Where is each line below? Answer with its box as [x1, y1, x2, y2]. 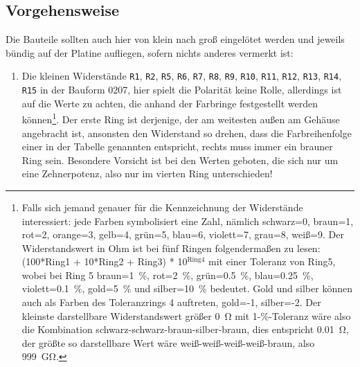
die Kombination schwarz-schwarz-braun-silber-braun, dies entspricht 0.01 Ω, [21, 322, 349, 337]
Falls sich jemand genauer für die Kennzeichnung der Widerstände [21, 199, 303, 214]
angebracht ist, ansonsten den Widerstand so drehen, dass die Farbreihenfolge [21, 125, 352, 140]
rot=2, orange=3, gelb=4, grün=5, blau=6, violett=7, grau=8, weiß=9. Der [21, 227, 344, 242]
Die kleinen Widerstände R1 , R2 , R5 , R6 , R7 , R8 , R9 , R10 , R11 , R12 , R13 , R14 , [21, 69, 342, 83]
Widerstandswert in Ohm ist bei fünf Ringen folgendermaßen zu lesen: [21, 240, 321, 255]
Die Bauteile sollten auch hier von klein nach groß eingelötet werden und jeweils [6, 32, 345, 46]
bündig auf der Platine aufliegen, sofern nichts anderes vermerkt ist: [6, 45, 294, 60]
